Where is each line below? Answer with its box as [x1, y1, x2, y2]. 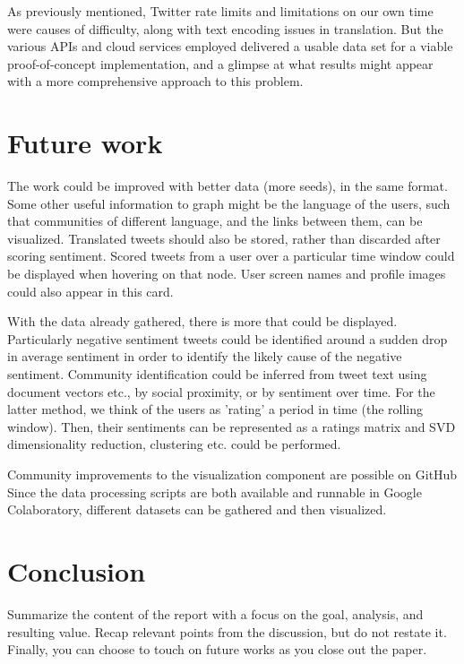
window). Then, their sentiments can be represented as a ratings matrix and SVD [7, 417, 456, 435]
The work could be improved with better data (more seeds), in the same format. [7, 177, 448, 195]
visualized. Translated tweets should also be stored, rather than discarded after [7, 229, 441, 247]
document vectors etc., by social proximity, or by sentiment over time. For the [7, 382, 435, 401]
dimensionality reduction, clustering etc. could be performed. [7, 435, 341, 453]
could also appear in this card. [7, 281, 174, 300]
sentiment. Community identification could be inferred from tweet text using [7, 365, 427, 384]
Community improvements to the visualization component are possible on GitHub [7, 465, 458, 483]
